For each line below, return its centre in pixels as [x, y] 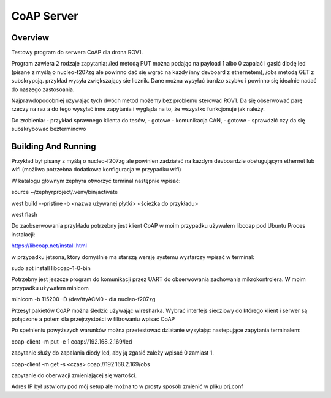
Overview [30, 38]
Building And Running [54, 146]
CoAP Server [45, 16]
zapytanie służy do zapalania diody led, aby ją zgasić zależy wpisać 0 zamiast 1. [112, 353]
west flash [25, 215]
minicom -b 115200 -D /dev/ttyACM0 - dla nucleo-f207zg [83, 299]
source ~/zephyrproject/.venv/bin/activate [65, 192]
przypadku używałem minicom [50, 288]
